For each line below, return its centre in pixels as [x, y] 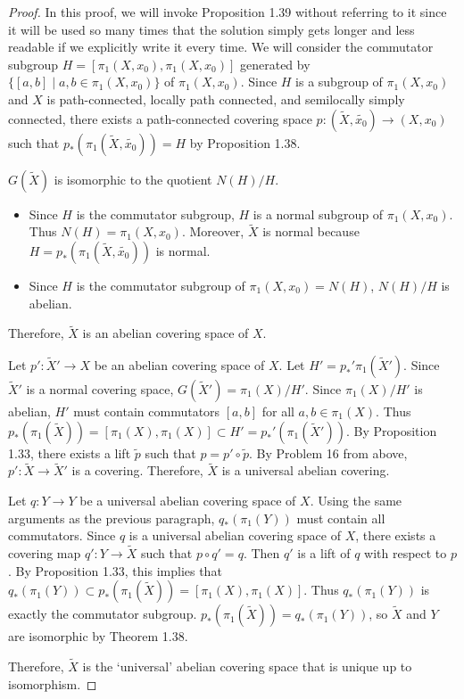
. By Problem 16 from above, [328, 452]
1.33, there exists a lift [70, 452]
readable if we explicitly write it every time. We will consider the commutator [221, 47]
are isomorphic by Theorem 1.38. [98, 636]
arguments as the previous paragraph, [112, 518]
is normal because [311, 231]
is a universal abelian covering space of [235, 535]
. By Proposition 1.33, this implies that [115, 570]
